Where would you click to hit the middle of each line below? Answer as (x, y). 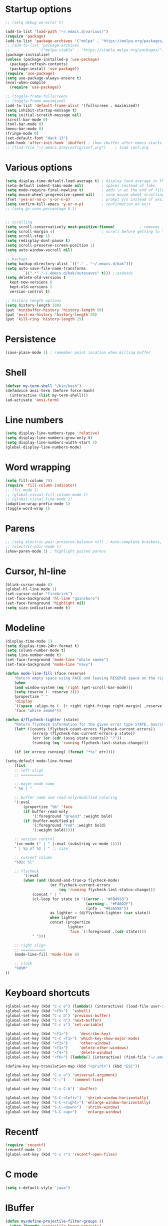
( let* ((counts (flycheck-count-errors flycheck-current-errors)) (85, 729)
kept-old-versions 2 (31, 287)
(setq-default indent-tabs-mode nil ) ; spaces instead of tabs (80, 185)
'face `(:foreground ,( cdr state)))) (107, 931)
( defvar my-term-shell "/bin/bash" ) (43, 386)
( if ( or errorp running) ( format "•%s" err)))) (64, 752)
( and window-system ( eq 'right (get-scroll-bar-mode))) (74, 687)
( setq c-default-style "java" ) (38, 1188)
